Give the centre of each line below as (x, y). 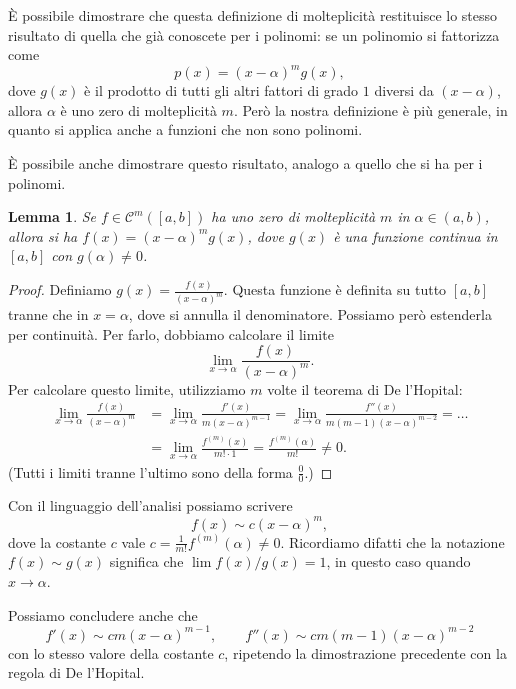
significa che (146, 561)
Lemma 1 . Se (52, 216)
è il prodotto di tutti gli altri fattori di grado (221, 90)
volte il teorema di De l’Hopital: (365, 388)
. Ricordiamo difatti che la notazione (392, 541)
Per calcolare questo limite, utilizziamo (127, 388)
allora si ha (43, 235)
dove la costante (57, 541)
